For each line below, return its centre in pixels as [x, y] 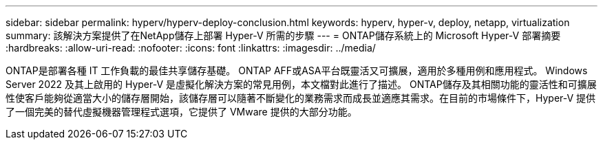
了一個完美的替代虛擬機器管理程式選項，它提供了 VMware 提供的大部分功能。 [181, 112]
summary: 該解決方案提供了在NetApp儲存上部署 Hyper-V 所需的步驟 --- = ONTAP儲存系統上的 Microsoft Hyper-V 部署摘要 [283, 35]
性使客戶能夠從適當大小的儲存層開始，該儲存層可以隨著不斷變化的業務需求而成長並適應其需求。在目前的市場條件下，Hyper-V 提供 [301, 98]
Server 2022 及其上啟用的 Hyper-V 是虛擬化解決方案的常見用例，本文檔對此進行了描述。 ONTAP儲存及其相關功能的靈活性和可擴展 [301, 84]
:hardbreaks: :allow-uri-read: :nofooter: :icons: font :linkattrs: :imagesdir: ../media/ [191, 48]
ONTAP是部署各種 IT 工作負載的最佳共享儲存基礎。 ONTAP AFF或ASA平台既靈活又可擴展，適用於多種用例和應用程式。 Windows [297, 70]
